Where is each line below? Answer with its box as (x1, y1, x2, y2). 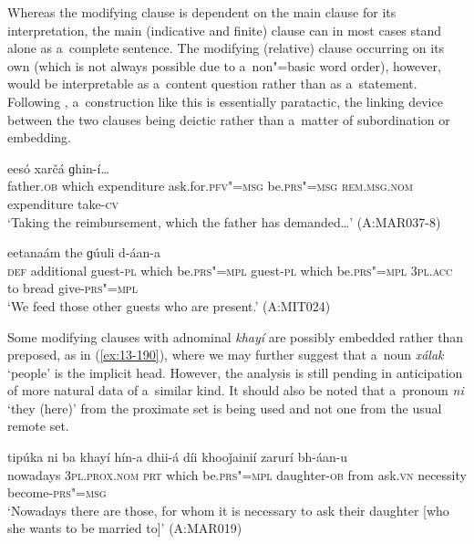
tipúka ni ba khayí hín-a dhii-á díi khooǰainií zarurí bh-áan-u (7, 447, 348, 466)
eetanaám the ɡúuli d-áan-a (7, 243, 160, 262)
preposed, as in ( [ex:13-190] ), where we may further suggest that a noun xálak (7, 345, 444, 364)
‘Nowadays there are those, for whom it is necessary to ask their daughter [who (7, 500, 449, 519)
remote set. (7, 416, 69, 435)
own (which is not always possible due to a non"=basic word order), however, (7, 56, 441, 75)
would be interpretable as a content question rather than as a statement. (7, 74, 417, 93)
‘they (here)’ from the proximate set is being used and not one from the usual (7, 398, 442, 417)
